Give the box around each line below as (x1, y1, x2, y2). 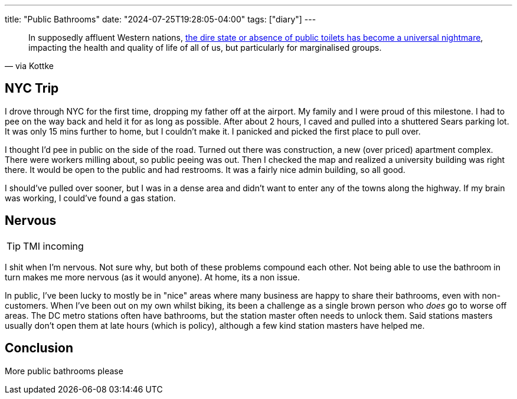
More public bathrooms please (5, 365, 123, 376)
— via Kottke (5, 61, 54, 71)
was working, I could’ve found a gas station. (5, 192, 176, 203)
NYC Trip (5, 81, 59, 96)
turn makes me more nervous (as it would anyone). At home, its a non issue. (5, 272, 300, 282)
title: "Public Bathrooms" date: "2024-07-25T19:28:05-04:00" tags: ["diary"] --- (5, 14, 316, 24)
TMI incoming (23, 240, 84, 252)
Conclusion (5, 341, 74, 356)
